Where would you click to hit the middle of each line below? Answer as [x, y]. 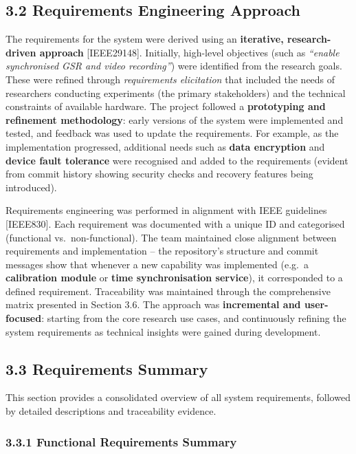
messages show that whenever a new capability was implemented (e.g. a [157, 264]
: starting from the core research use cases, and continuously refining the [194, 318]
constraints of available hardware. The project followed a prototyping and [166, 106]
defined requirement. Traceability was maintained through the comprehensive [168, 291]
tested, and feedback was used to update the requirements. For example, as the [172, 133]
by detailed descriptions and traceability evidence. [111, 411]
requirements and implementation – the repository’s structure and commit [162, 251]
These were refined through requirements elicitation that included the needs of [170, 79]
